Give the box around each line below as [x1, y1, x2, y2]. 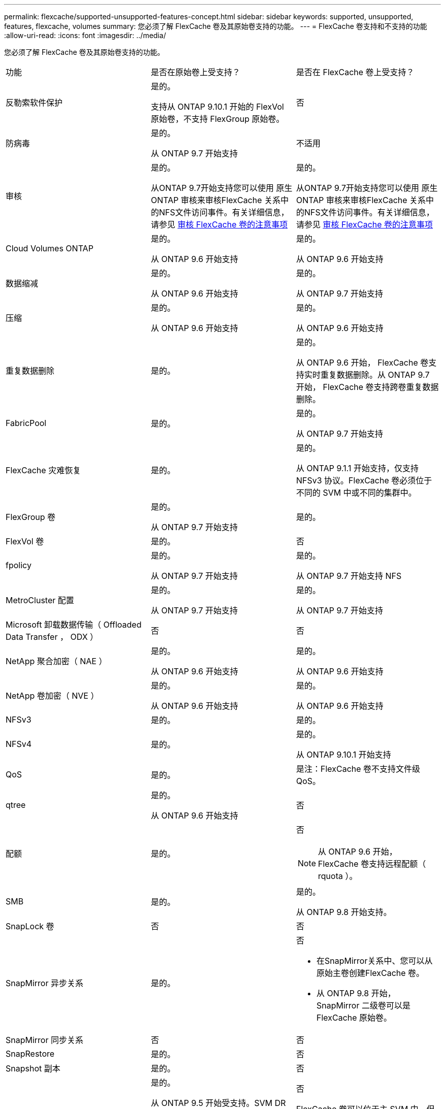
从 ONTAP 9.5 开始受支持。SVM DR [150, 1098, 286, 1108]
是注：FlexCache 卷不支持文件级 [296, 764, 421, 774]
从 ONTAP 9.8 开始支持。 [296, 907, 392, 917]
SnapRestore [6, 1049, 55, 1059]
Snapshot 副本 [6, 1063, 60, 1073]
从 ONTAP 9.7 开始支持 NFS [296, 571, 402, 581]
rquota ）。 [318, 871, 358, 881]
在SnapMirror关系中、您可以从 [316, 956, 433, 966]
